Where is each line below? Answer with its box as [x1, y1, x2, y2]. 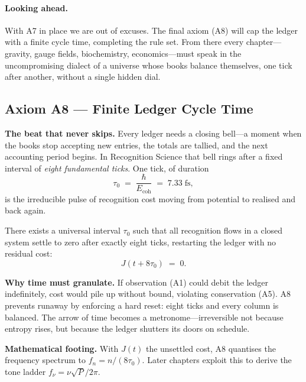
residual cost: [5, 247, 53, 260]
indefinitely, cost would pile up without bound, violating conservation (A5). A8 [5, 287, 291, 300]
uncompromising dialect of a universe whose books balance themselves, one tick [5, 59, 292, 71]
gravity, [5, 47, 32, 59]
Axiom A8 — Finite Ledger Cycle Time [5, 99, 253, 118]
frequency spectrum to [5, 354, 86, 366]
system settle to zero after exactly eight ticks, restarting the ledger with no [5, 235, 276, 248]
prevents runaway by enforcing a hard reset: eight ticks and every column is [5, 299, 279, 312]
